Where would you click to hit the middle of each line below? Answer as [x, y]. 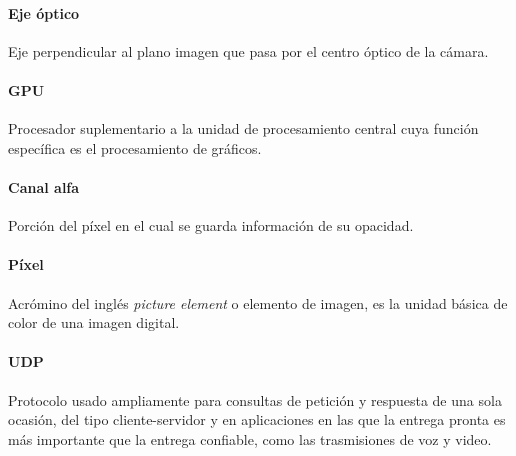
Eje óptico [44, 12]
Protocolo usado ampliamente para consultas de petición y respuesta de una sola [255, 399]
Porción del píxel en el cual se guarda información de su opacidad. [211, 225]
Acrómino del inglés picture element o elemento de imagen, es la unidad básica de [258, 302]
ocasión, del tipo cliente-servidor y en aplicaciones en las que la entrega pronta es [257, 419]
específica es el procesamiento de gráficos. [135, 147]
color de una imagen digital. [94, 322]
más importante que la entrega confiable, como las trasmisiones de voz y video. [250, 438]
